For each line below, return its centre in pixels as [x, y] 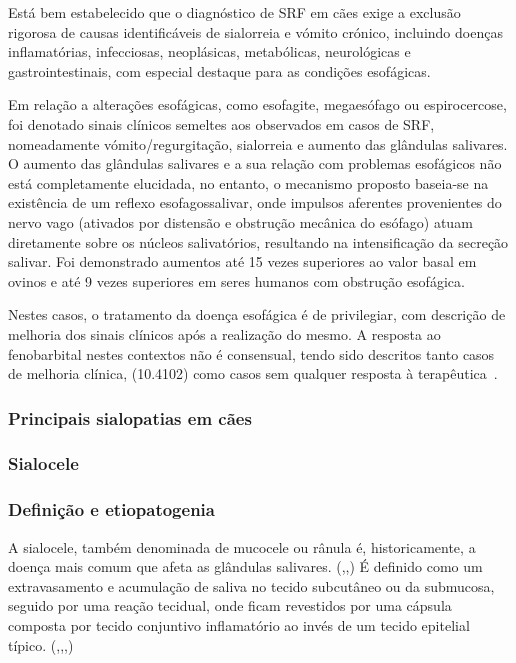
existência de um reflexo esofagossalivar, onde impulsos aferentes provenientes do [255, 202]
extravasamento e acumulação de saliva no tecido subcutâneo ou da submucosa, [251, 585]
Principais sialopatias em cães [130, 417]
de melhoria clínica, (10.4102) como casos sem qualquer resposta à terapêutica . [253, 373]
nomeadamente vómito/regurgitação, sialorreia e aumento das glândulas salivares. [258, 143]
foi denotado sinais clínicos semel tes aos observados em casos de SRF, [221, 123]
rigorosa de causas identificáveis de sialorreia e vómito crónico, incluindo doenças [255, 31]
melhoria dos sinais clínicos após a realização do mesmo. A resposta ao [224, 333]
